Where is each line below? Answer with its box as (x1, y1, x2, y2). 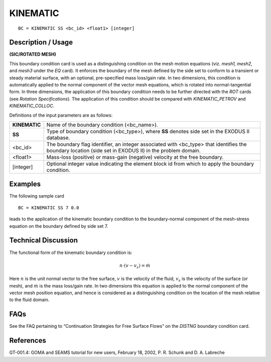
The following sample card (9, 193, 65, 199)
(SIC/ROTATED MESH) (9, 51, 56, 57)
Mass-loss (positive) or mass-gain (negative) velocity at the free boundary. (46, 153, 224, 160)
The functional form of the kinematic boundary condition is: (9, 249, 132, 255)
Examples (9, 180, 41, 189)
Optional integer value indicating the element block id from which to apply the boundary (46, 160, 254, 167)
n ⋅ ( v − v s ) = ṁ (119, 262, 151, 269)
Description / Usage (9, 38, 73, 47)
